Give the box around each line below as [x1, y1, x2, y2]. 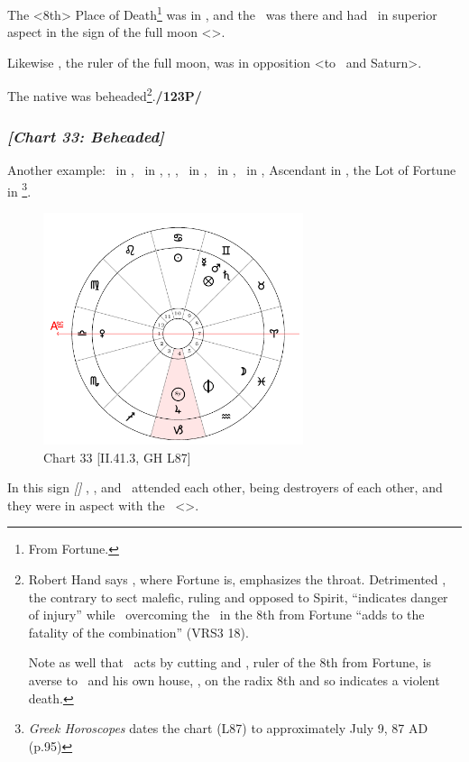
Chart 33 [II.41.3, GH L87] [43, 447, 191, 466]
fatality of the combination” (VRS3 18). [28, 622, 249, 641]
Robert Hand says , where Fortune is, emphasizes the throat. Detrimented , [28, 570, 446, 589]
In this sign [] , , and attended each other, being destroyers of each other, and [7, 478, 443, 497]
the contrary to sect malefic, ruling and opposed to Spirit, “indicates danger [28, 587, 448, 606]
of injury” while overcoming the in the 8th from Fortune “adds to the [28, 605, 425, 624]
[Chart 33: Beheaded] [7, 124, 164, 147]
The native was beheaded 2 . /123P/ [7, 84, 202, 106]
